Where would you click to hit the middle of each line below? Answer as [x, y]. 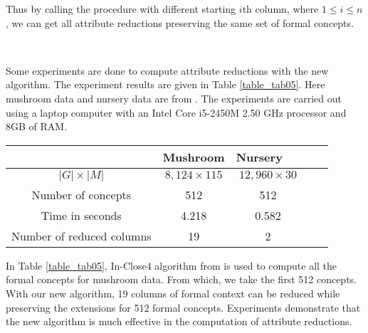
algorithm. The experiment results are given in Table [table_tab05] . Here [165, 84]
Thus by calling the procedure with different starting [121, 9]
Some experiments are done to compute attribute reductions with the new [167, 70]
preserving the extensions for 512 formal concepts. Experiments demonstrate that [183, 307]
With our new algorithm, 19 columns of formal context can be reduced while [173, 293]
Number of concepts [82, 194]
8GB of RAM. [37, 126]
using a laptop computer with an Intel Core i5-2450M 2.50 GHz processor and [176, 112]
